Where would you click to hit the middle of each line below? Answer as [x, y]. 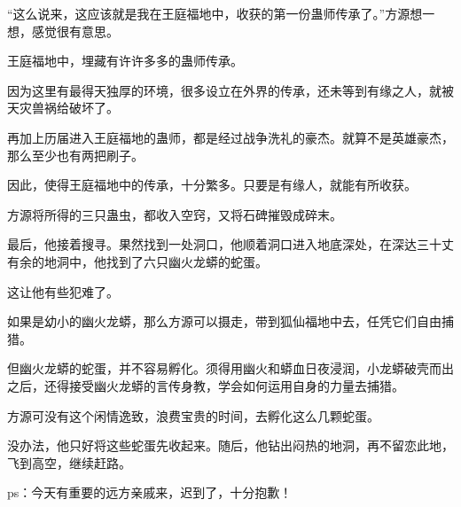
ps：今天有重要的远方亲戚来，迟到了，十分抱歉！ [150, 492]
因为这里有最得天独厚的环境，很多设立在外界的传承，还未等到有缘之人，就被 [230, 90]
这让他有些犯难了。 [63, 291]
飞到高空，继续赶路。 [69, 462]
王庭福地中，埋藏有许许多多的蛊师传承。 [125, 61]
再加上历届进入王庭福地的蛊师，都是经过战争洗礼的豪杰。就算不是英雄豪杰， [230, 137]
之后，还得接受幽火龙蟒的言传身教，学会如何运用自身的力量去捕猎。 [206, 385]
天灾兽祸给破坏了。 [63, 108]
